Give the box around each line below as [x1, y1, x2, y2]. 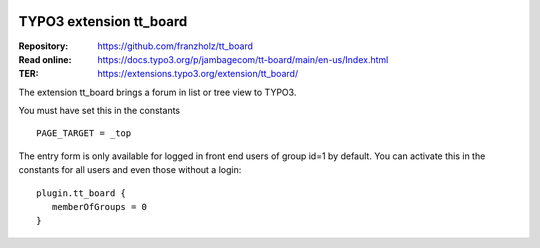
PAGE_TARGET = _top [36, 128, 132, 139]
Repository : [18, 40, 69, 52]
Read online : [18, 53, 72, 65]
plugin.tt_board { [36, 187, 127, 199]
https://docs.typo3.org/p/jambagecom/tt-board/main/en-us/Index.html [97, 53, 389, 65]
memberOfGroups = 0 [51, 201, 148, 213]
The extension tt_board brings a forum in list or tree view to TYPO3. [18, 86, 297, 98]
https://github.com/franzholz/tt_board [97, 40, 254, 52]
